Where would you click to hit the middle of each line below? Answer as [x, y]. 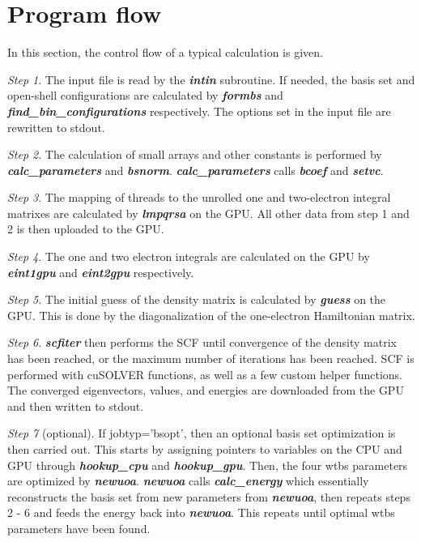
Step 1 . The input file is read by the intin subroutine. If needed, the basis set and [211, 79]
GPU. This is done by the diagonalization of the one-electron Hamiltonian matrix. [211, 315]
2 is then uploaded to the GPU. [86, 229]
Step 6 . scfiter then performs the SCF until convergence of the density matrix [202, 342]
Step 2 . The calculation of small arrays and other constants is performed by [195, 154]
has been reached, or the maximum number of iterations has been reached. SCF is [211, 358]
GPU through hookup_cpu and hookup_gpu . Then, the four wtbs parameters [208, 465]
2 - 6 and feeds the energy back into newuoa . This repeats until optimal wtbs [201, 512]
